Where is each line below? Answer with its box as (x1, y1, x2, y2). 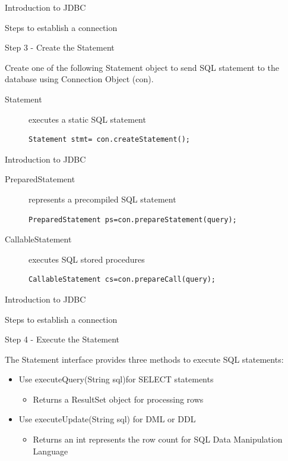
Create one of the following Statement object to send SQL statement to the (5, 61, 279, 73)
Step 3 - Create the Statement (5, 41, 115, 54)
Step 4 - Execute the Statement (5, 333, 120, 345)
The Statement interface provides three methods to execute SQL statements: (5, 353, 284, 365)
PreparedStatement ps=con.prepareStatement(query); (29, 215, 237, 224)
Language (33, 444, 68, 457)
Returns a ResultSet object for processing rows (33, 393, 204, 405)
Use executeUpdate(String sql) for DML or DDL (18, 413, 196, 425)
